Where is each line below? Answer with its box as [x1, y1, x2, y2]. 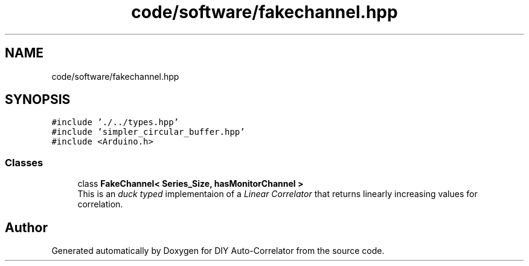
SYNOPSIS [5, 92, 71, 108]
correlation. [77, 199, 123, 210]
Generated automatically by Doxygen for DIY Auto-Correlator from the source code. [51, 245, 385, 256]
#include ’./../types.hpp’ [51, 117, 179, 128]
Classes [5, 156, 43, 169]
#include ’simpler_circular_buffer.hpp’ [51, 127, 245, 137]
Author [5, 219, 48, 235]
